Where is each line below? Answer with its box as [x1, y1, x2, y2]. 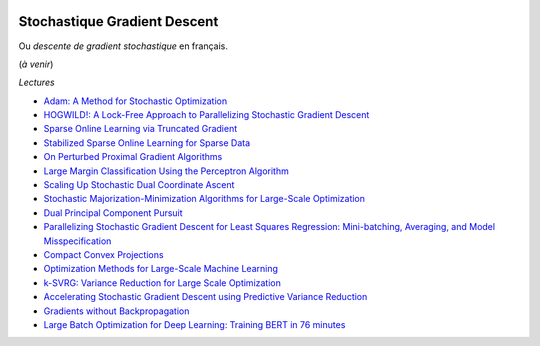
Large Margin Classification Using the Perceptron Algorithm [43, 165, 289, 177]
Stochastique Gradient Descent [18, 13, 219, 30]
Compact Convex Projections [43, 248, 164, 260]
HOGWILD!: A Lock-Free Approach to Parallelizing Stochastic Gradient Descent [43, 109, 370, 121]
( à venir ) [18, 58, 54, 70]
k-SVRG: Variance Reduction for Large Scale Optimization [43, 276, 282, 289]
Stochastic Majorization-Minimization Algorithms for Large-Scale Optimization [43, 193, 365, 205]
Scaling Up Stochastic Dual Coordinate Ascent [43, 179, 235, 191]
